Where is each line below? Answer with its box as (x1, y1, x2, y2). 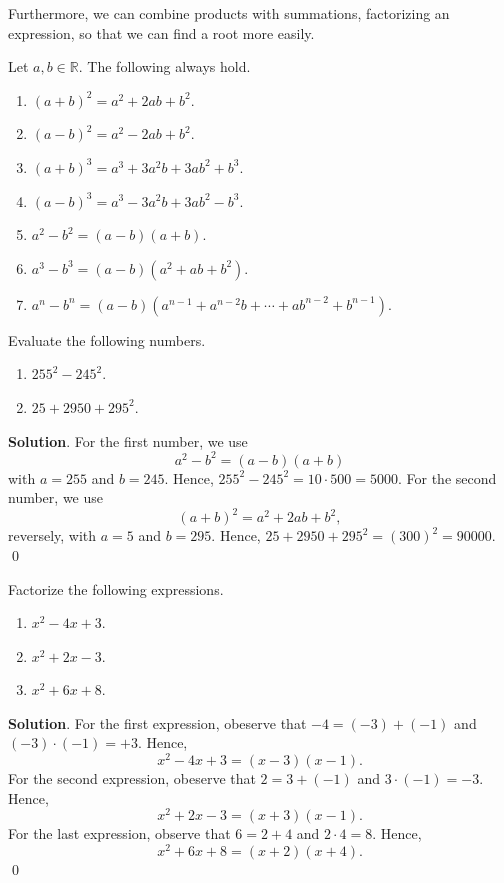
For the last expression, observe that (8, 823, 231, 844)
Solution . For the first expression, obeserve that (8, 712, 307, 733)
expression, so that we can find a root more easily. (8, 22, 315, 43)
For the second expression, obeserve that (8, 768, 256, 789)
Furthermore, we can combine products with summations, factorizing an (8, 3, 450, 23)
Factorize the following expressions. (8, 578, 224, 599)
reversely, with (8, 525, 97, 546)
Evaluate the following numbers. (8, 329, 206, 350)
